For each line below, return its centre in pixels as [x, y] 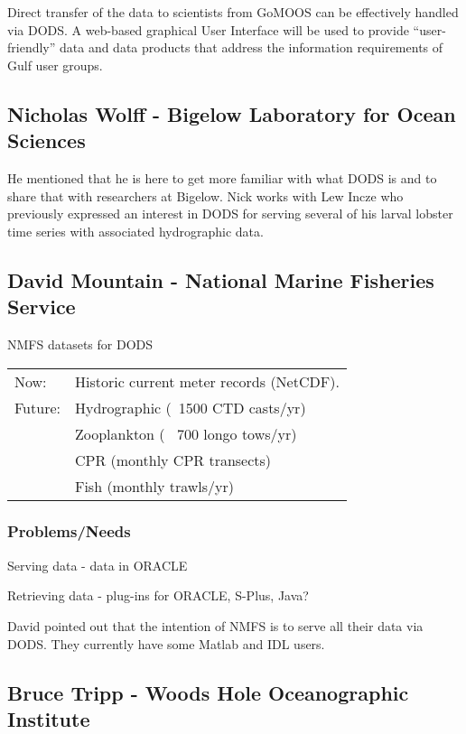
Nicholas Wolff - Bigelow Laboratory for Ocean [232, 113]
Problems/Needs [69, 531]
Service [42, 307]
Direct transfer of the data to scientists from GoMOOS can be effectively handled [233, 12]
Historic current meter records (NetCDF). [207, 381]
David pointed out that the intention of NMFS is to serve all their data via [215, 625]
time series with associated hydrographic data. [135, 231]
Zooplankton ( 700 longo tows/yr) [186, 433]
